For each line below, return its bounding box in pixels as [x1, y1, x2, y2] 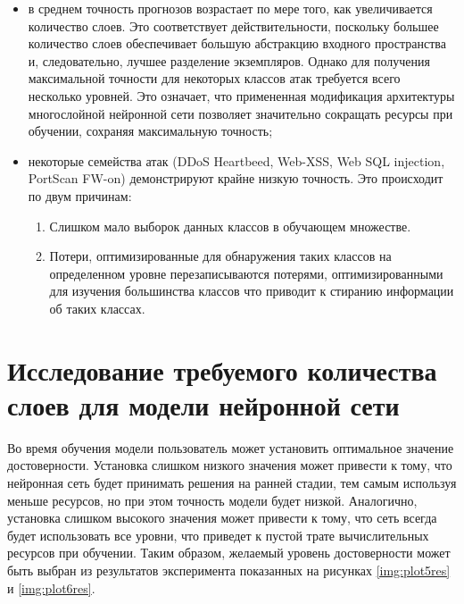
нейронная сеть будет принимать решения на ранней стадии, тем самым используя [7, 474, 457, 491]
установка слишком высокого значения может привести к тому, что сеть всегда [7, 508, 437, 527]
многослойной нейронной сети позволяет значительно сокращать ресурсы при [28, 104, 453, 122]
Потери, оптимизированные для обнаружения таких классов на [49, 247, 392, 265]
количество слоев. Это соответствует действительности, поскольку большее [28, 16, 439, 35]
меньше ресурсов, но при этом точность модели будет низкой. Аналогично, [7, 491, 418, 509]
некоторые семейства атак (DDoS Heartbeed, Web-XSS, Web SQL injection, [28, 151, 445, 170]
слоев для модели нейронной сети [7, 386, 400, 423]
